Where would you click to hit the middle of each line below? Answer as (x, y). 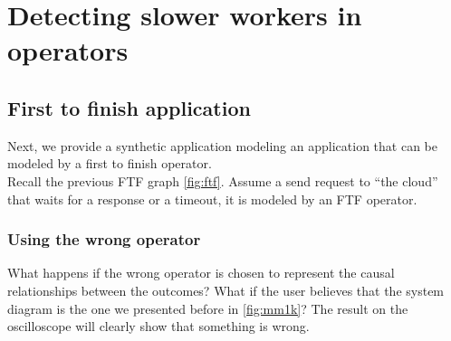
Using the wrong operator (104, 239)
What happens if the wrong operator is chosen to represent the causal (201, 273)
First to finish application (129, 107)
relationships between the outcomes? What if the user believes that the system (226, 290)
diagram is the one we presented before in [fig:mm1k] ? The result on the (208, 308)
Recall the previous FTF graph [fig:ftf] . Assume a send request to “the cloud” (223, 180)
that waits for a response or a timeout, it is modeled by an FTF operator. (212, 199)
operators (68, 50)
